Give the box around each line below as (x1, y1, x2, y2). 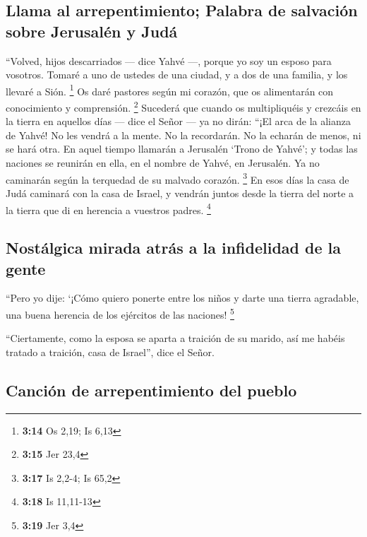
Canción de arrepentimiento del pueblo (6, 379, 297, 401)
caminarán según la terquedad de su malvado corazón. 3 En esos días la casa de (6, 170, 349, 187)
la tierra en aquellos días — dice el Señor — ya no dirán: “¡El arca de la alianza (6, 114, 351, 129)
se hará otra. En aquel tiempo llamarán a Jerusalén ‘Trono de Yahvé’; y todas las (6, 141, 358, 156)
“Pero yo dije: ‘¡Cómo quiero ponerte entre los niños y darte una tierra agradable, (6, 290, 359, 305)
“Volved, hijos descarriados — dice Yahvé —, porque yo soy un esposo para (6, 53, 332, 68)
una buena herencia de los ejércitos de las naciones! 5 (6, 305, 234, 321)
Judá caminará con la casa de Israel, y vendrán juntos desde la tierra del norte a (6, 185, 354, 200)
